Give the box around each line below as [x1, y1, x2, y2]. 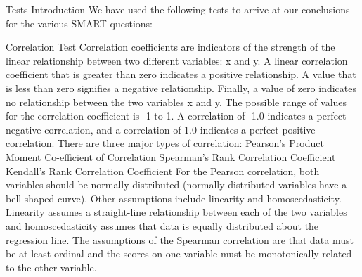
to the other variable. [6, 259, 97, 274]
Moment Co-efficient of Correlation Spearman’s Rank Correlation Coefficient [6, 149, 336, 164]
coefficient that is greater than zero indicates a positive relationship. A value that [6, 67, 356, 82]
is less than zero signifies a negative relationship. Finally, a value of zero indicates [6, 80, 356, 95]
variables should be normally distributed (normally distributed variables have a [6, 177, 347, 192]
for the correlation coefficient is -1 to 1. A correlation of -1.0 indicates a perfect [6, 108, 347, 123]
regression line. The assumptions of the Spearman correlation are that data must [6, 232, 354, 247]
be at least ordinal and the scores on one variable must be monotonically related [6, 246, 352, 261]
